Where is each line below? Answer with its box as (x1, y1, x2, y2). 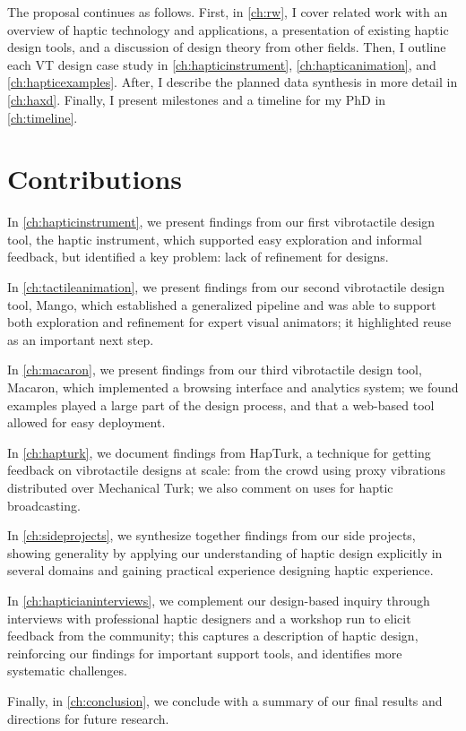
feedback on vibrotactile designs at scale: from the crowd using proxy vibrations (7, 460, 446, 479)
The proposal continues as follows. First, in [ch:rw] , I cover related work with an (7, 3, 448, 21)
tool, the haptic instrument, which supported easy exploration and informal (7, 229, 422, 248)
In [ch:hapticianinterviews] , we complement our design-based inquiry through (7, 590, 430, 609)
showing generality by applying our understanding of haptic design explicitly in (7, 543, 443, 562)
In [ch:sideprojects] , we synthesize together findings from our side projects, (7, 526, 416, 545)
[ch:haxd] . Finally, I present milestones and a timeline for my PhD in (7, 90, 386, 108)
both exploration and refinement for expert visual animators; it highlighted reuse (7, 313, 452, 331)
